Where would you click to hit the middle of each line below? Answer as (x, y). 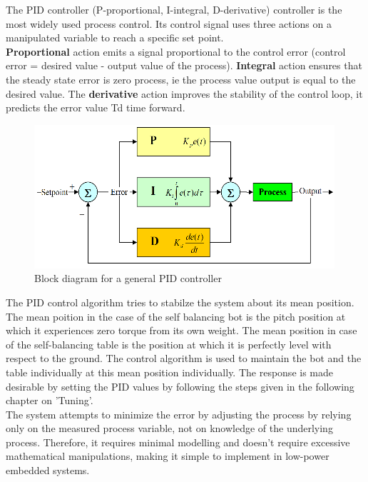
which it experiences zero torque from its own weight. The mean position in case (182, 330)
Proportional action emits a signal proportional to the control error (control (176, 51)
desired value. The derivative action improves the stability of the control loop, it (184, 93)
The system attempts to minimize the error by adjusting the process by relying (179, 414)
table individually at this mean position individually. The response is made (169, 372)
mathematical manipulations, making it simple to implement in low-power (168, 456)
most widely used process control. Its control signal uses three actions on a (169, 23)
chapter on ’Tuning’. (50, 400)
